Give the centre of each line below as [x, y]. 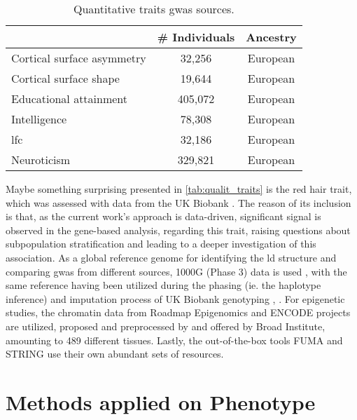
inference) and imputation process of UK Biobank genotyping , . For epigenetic [175, 298]
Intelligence [39, 119]
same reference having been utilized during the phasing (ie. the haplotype [163, 285]
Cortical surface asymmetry [79, 58]
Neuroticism [41, 160]
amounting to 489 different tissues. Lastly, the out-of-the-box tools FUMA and [174, 340]
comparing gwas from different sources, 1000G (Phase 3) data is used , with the [176, 271]
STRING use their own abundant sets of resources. [115, 354]
